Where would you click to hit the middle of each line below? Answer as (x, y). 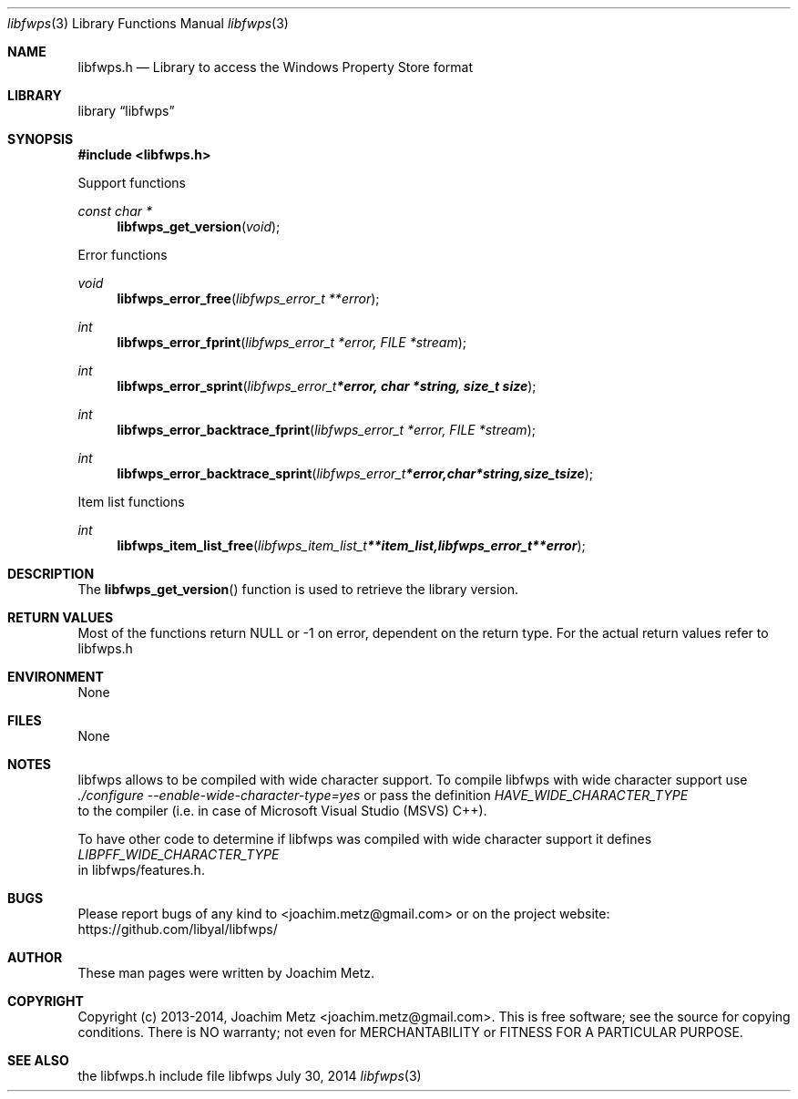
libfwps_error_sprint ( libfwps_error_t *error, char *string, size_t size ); (327, 386)
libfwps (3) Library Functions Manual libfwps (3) (148, 23)
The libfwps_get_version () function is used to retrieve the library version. (298, 589)
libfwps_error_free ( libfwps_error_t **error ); (248, 298)
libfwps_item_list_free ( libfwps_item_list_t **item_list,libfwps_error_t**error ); (351, 545)
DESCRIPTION (51, 574)
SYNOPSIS (41, 139)
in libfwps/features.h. (141, 870)
